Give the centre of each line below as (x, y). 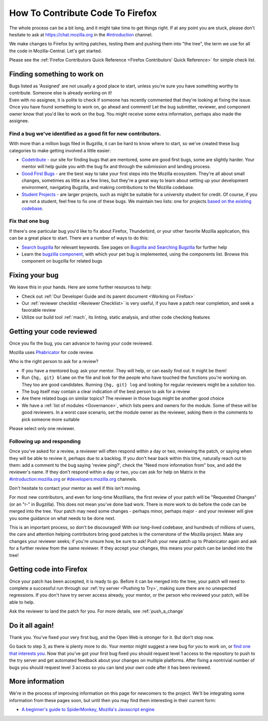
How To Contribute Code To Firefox (83, 13)
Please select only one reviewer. (42, 428)
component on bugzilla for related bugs (62, 261)
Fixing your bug (34, 275)
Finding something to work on (56, 74)
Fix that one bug (29, 221)
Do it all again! (32, 625)
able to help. (22, 602)
